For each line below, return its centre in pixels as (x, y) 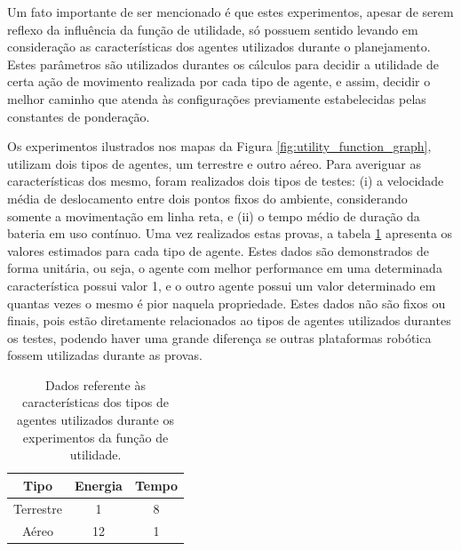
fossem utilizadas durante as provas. (105, 355)
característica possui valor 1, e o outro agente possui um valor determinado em (222, 285)
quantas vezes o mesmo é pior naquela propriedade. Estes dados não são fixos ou (227, 303)
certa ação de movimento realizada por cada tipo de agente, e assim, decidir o (219, 81)
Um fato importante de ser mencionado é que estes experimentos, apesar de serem (230, 12)
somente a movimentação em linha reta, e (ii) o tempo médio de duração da (214, 216)
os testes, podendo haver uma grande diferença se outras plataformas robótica (219, 337)
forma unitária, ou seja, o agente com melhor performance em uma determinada (225, 268)
